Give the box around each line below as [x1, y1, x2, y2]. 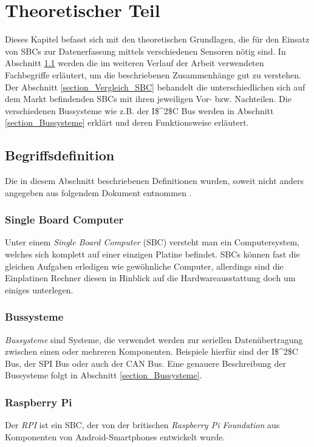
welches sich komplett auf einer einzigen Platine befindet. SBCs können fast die [5, 248, 300, 261]
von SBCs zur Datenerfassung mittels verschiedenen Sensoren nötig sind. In [5, 44, 286, 57]
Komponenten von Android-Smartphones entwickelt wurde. [5, 430, 225, 443]
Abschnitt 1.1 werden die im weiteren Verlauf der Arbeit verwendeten [5, 56, 264, 69]
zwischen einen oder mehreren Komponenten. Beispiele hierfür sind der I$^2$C [5, 345, 298, 358]
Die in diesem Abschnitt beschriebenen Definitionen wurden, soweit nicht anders [5, 174, 304, 187]
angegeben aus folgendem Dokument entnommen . [5, 186, 192, 199]
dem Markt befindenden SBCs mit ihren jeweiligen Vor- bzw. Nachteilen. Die [5, 92, 292, 105]
